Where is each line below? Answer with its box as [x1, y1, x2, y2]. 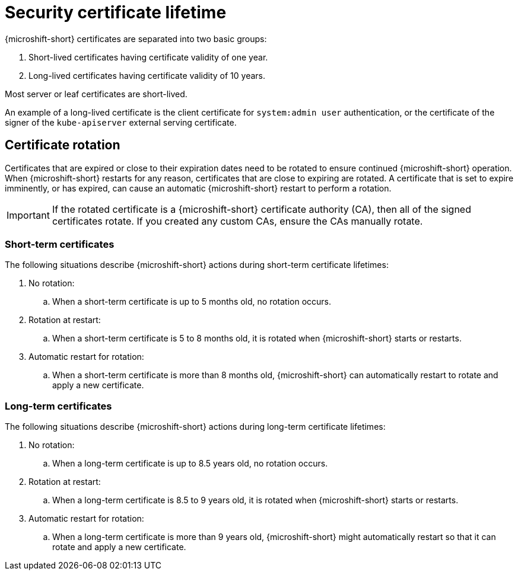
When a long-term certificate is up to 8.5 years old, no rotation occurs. [52, 458, 328, 469]
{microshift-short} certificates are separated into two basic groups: [5, 33, 267, 44]
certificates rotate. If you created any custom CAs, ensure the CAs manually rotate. [52, 215, 423, 227]
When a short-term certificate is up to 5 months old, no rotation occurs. [52, 296, 332, 307]
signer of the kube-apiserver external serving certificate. [5, 117, 237, 127]
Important [7, 209, 50, 221]
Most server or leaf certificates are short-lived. [5, 88, 188, 99]
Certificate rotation [5, 138, 120, 153]
